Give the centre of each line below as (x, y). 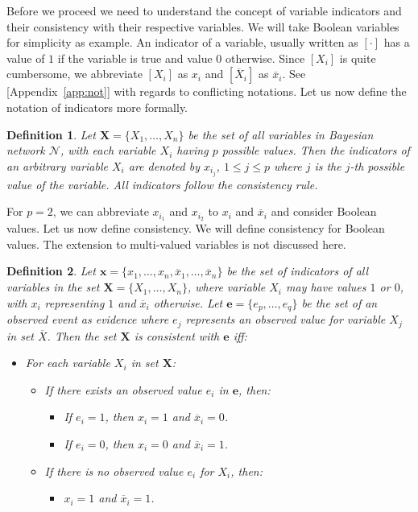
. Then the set (82, 335)
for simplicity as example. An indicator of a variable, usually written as (182, 42)
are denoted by (164, 165)
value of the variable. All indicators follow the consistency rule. (162, 184)
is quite (358, 58)
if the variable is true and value (135, 58)
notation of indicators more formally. (97, 107)
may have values (326, 287)
